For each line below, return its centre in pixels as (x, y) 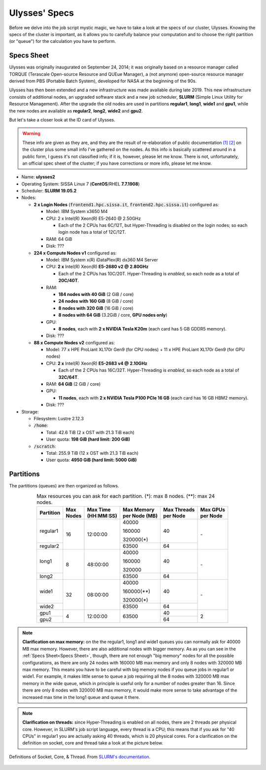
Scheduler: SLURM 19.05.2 (49, 191)
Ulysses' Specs (41, 13)
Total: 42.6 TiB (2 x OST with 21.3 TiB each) (90, 432)
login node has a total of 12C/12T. (92, 232)
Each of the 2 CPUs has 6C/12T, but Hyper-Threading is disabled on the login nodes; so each (153, 225)
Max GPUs (213, 510)
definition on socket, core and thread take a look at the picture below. (93, 743)
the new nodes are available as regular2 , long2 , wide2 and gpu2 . (76, 110)
